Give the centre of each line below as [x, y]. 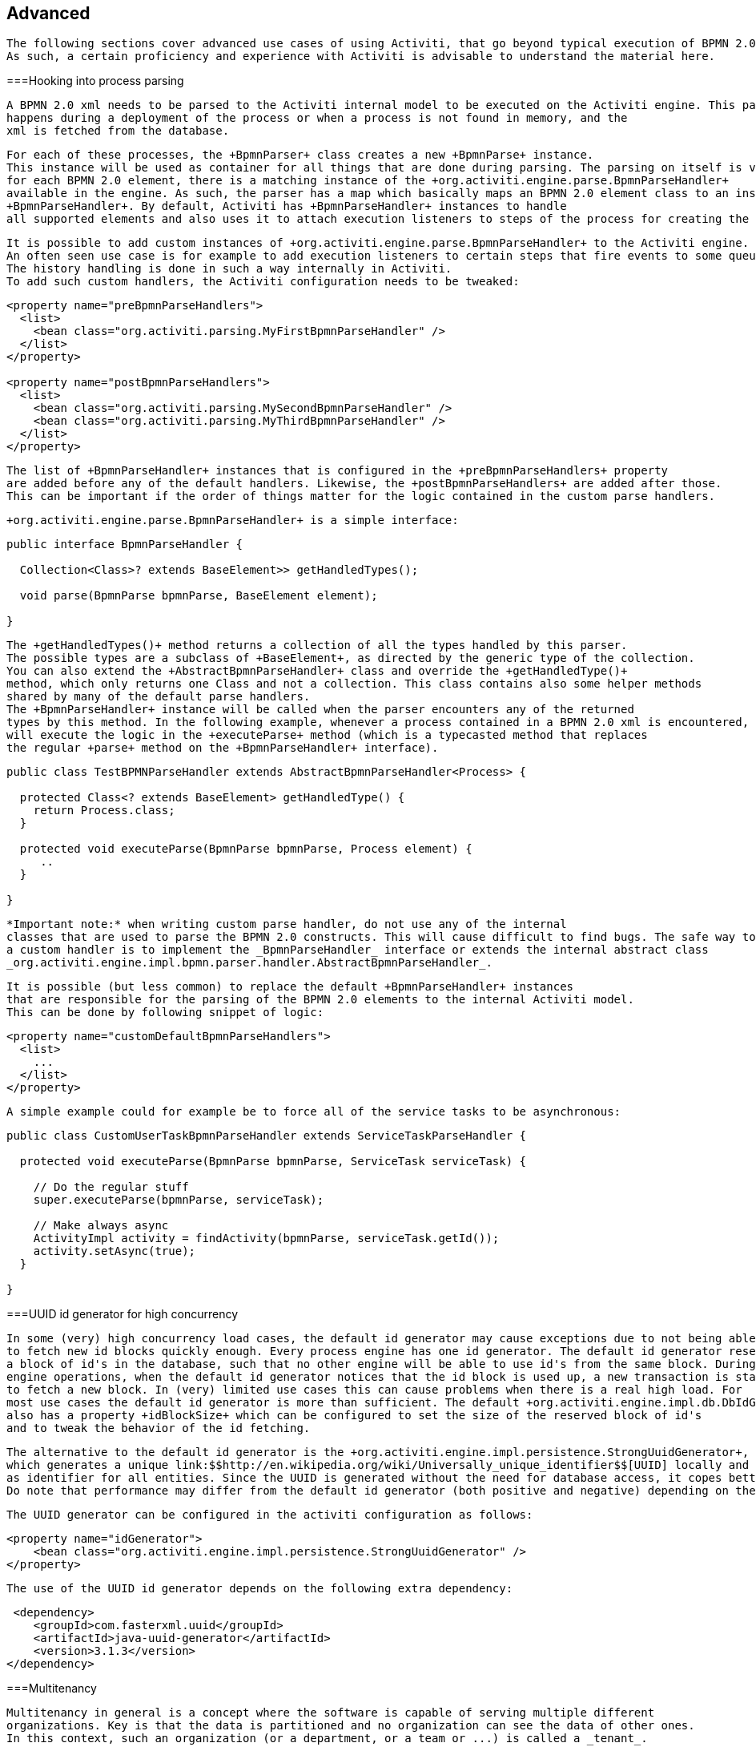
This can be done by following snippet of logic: [165, 1013]
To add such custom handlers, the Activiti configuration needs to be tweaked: [263, 282]
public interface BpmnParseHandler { [125, 545]
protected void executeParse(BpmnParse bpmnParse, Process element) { [246, 849]
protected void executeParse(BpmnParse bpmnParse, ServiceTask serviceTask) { [273, 1162]
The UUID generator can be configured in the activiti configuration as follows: [270, 1515]
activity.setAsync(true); [115, 1251]
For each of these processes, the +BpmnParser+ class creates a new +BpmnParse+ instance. [300, 155]
